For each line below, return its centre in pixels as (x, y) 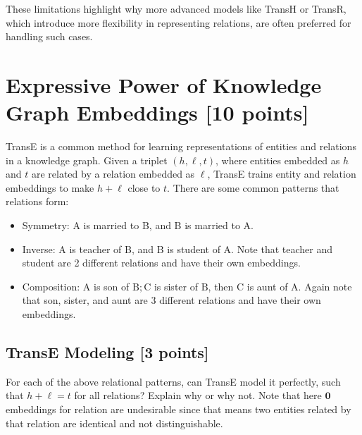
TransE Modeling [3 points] (107, 352)
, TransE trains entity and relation (282, 174)
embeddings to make (50, 187)
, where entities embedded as (277, 160)
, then (221, 286)
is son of (111, 286)
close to (144, 187)
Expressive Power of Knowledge (164, 84)
